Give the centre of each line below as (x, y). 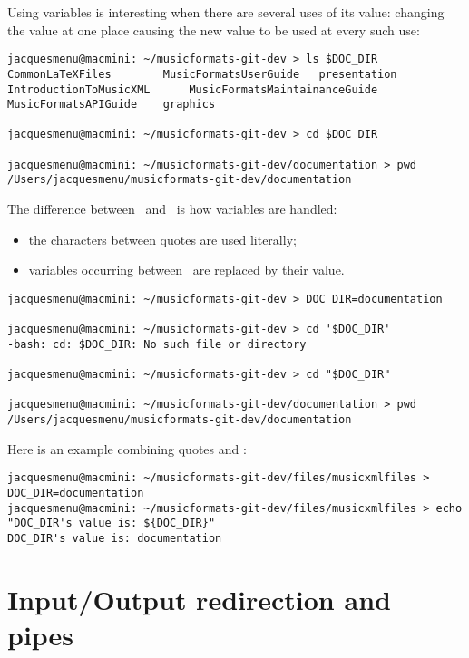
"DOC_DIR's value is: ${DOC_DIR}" (112, 523)
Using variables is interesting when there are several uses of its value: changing (226, 12)
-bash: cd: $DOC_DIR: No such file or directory (157, 344)
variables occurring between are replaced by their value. (186, 270)
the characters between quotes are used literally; (162, 239)
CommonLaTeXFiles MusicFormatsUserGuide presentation (202, 74)
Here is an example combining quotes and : (127, 448)
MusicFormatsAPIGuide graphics (112, 105)
